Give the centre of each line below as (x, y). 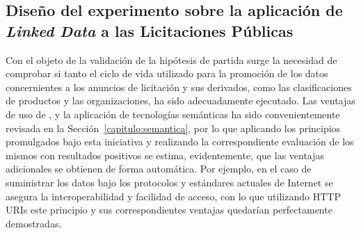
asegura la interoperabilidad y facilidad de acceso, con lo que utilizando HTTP (173, 196)
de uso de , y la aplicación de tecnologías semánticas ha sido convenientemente (173, 114)
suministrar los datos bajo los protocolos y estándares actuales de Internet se (169, 182)
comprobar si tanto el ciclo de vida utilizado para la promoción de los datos (167, 73)
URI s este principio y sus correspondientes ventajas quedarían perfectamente (169, 210)
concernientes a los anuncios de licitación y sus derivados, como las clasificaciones (179, 87)
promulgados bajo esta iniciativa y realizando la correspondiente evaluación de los (180, 142)
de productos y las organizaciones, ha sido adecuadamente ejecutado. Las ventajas (180, 101)
